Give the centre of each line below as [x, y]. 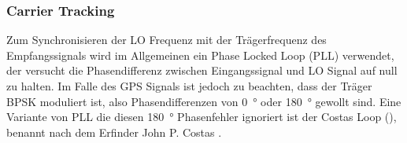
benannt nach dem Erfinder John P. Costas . [114, 132]
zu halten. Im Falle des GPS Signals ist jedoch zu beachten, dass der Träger [189, 86]
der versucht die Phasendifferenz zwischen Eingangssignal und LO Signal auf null [202, 70]
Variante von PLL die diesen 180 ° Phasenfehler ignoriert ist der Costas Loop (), [202, 117]
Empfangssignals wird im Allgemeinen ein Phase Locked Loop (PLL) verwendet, [200, 55]
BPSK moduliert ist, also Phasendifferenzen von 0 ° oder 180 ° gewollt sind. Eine [204, 101]
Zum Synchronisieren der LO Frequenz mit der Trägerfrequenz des [166, 40]
